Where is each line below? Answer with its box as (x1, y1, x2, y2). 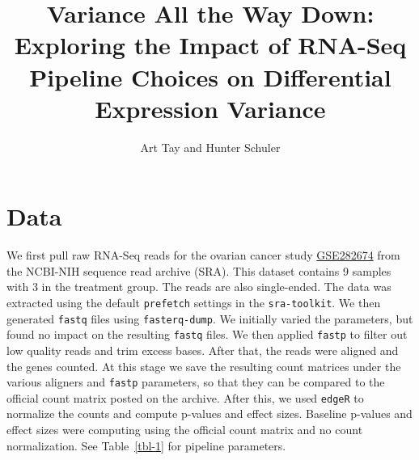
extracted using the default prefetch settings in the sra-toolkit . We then (6, 294, 381, 310)
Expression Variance (95, 91, 326, 124)
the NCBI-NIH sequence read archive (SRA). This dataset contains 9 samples (6, 262, 391, 279)
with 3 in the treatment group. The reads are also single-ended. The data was (6, 278, 391, 295)
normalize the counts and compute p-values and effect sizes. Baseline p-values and (6, 405, 413, 422)
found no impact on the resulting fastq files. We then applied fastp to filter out (6, 326, 408, 343)
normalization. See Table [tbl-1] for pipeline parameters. (6, 437, 286, 454)
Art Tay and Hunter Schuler (140, 138, 281, 155)
